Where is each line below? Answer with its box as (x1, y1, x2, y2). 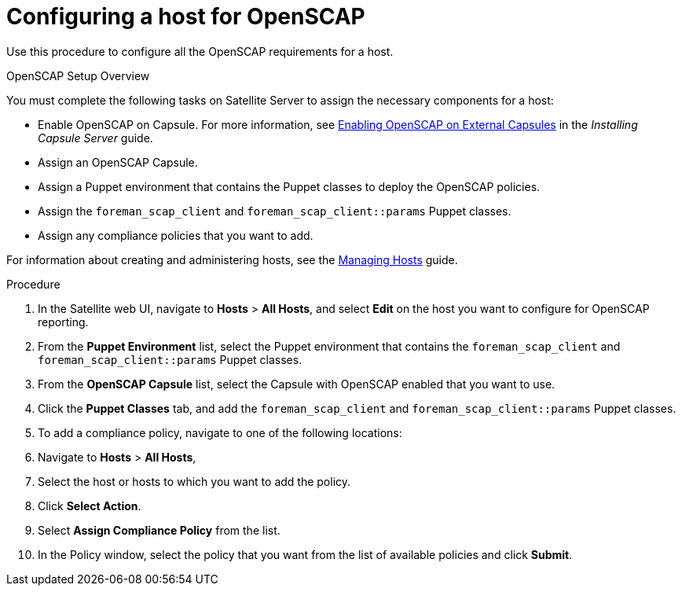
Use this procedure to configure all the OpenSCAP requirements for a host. (6, 44, 394, 58)
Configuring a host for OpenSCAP (6, 3, 365, 30)
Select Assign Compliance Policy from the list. (38, 523, 280, 537)
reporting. (38, 314, 89, 329)
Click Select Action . (38, 498, 141, 513)
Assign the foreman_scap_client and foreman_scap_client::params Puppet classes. (38, 204, 511, 218)
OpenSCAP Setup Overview (6, 68, 150, 83)
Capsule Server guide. (38, 131, 153, 145)
